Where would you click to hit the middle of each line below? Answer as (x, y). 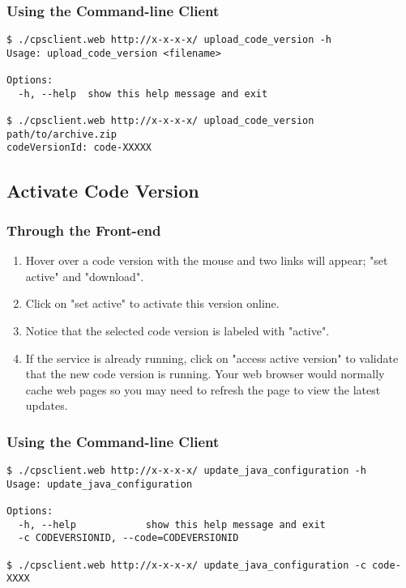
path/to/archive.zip (62, 134)
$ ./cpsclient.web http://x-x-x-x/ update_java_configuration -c (186, 565)
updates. (47, 405)
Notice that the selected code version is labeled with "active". (177, 330)
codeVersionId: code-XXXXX (79, 148)
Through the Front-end (84, 230)
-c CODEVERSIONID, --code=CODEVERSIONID (128, 538)
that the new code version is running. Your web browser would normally (205, 374)
